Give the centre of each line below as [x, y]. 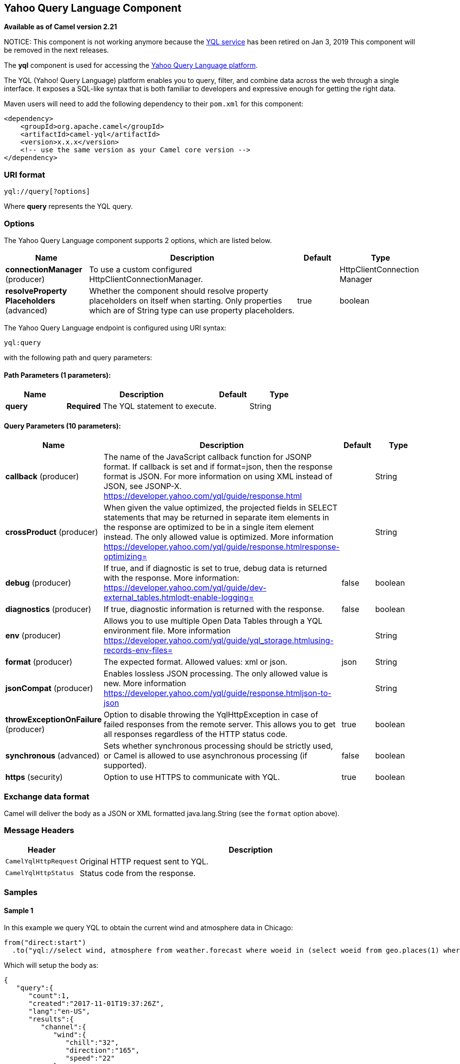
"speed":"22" [90, 1058]
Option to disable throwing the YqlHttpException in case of [211, 715]
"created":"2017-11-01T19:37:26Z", [96, 1004]
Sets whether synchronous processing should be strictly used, [218, 746]
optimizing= [125, 557]
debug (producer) [38, 583]
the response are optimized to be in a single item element [209, 527]
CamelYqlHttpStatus [40, 873]
